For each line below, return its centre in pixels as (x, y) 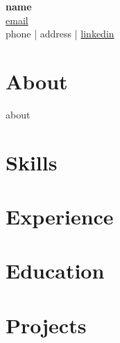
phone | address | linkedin (60, 34)
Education (55, 271)
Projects (46, 325)
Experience (60, 217)
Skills (32, 162)
